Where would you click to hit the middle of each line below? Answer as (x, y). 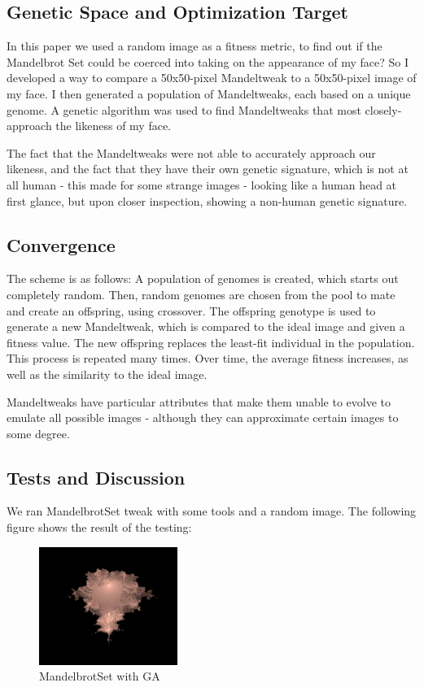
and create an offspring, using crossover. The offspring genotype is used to (191, 310)
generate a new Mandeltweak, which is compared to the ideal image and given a (206, 326)
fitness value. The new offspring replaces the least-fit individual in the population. (211, 342)
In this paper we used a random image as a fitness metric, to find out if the (195, 46)
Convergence (61, 244)
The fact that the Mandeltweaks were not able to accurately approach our (191, 152)
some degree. (38, 433)
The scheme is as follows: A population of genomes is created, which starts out (203, 278)
